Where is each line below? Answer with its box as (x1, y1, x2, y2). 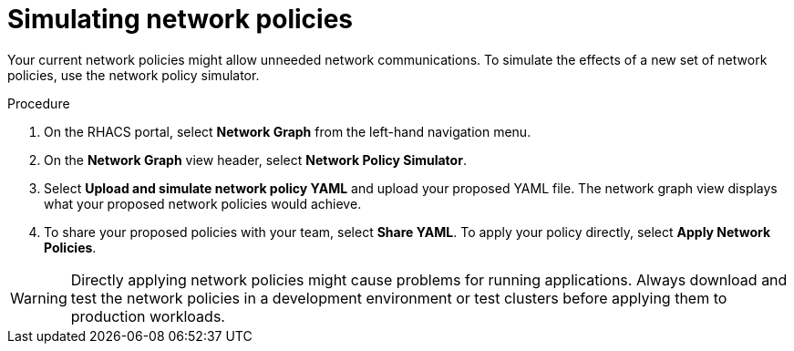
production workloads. (70, 306, 225, 325)
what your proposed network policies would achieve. (44, 195, 362, 212)
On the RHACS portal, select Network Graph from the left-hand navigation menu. (44, 123, 531, 139)
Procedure (7, 95, 70, 111)
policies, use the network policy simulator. (7, 67, 260, 83)
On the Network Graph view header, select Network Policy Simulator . (44, 151, 467, 168)
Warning (10, 288, 67, 307)
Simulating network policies (7, 4, 353, 35)
